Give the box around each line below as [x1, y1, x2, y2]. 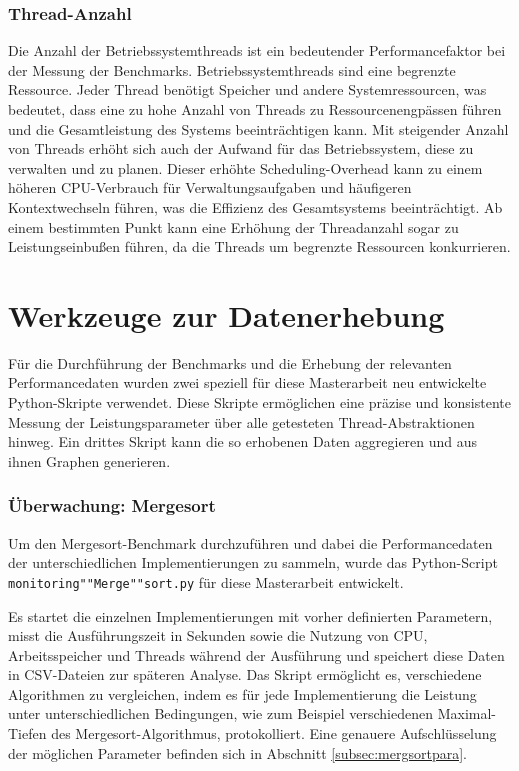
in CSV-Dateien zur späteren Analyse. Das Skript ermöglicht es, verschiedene [8, 664, 482, 685]
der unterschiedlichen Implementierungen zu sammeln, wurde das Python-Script [8, 552, 498, 573]
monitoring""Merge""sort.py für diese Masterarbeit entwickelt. [8, 571, 404, 592]
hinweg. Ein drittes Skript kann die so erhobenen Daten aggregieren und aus [8, 431, 478, 452]
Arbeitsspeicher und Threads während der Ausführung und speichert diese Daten [8, 644, 505, 665]
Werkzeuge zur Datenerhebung [8, 294, 445, 335]
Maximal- [437, 703, 496, 724]
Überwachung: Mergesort [8, 493, 216, 518]
